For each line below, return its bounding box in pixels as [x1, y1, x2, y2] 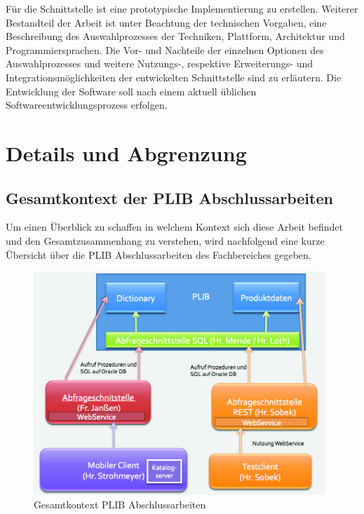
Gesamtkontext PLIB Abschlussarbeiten [34, 497, 206, 512]
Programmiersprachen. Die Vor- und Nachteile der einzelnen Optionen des [6, 42, 324, 57]
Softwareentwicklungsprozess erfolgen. [6, 97, 168, 112]
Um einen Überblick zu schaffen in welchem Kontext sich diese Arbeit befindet [6, 219, 343, 234]
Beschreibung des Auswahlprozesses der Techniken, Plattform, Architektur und [6, 29, 345, 43]
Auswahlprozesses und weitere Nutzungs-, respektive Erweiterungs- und [6, 56, 314, 71]
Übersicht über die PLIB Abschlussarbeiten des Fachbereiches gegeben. [6, 247, 311, 262]
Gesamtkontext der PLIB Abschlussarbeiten [6, 187, 333, 208]
